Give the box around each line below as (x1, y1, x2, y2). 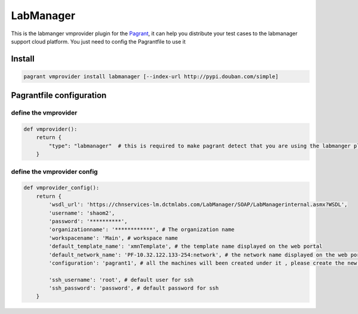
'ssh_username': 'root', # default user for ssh (48, 276, 194, 283)
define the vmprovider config (11, 167, 98, 176)
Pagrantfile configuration (11, 90, 107, 101)
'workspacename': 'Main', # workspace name (48, 235, 178, 241)
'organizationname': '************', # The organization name (48, 226, 235, 233)
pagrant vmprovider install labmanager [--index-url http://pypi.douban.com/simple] (23, 73, 279, 80)
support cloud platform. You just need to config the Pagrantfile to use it (11, 38, 186, 45)
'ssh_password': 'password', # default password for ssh (48, 285, 219, 292)
